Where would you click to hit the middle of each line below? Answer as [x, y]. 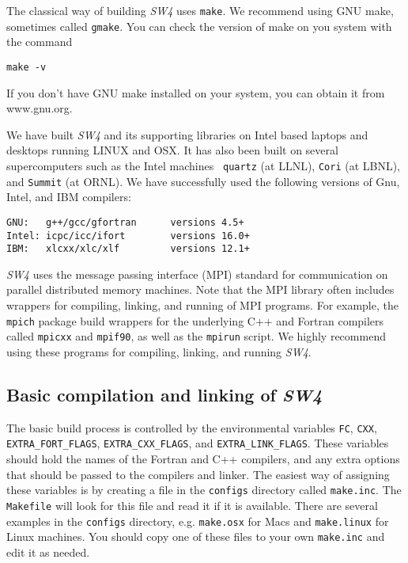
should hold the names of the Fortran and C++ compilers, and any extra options [203, 459]
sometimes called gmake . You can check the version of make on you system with [199, 26]
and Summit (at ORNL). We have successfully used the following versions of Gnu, [203, 181]
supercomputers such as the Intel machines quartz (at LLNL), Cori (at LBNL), [204, 165]
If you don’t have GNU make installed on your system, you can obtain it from [196, 92]
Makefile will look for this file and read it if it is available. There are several [192, 505]
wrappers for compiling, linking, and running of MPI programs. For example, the [202, 305]
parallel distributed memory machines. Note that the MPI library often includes [200, 289]
